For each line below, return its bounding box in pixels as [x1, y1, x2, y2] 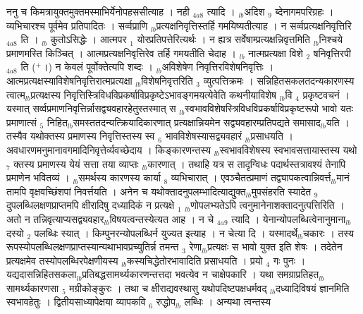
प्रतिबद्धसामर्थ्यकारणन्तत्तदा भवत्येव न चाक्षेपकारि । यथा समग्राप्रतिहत [82, 267, 319, 282]
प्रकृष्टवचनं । [302, 87, 350, 102]
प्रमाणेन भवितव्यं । [6, 170, 70, 185]
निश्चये [319, 32, 343, 47]
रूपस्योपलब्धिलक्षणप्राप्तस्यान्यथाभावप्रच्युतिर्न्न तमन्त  [6, 239, 183, 254]
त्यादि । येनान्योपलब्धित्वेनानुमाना [231, 211, 346, 226]
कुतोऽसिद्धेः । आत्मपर [50, 32, 127, 47]
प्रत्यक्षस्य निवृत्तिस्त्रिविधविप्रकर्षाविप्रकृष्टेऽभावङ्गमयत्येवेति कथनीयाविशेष [30, 87, 277, 102]
